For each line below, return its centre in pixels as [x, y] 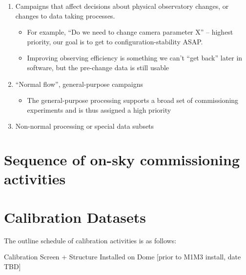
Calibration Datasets [75, 217]
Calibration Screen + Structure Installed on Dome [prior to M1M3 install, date [123, 257]
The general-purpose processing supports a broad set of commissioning [133, 100]
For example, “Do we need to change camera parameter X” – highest [130, 32]
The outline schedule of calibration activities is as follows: [90, 240]
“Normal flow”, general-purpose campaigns [79, 84]
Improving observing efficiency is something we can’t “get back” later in [135, 58]
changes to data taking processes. [65, 15]
